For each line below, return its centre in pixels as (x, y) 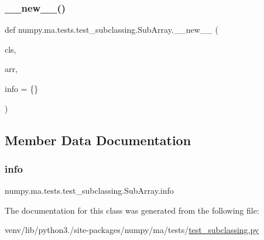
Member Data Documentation (98, 140)
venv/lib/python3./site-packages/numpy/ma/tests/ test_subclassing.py (132, 230)
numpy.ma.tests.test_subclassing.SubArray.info (89, 191)
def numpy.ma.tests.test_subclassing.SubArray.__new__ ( (112, 30)
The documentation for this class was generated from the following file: (132, 210)
